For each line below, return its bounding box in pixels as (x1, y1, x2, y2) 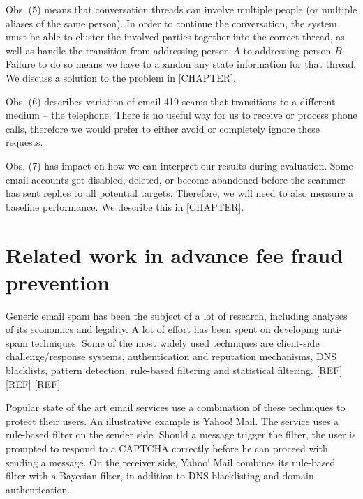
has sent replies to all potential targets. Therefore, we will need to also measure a (6, 186, 353, 200)
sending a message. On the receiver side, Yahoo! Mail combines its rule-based (6, 454, 336, 469)
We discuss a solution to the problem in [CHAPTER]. (6, 70, 236, 84)
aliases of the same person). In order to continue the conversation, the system (6, 15, 337, 30)
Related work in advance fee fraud (6, 240, 343, 269)
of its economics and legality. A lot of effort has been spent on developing (6, 322, 320, 336)
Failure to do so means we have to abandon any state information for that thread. (6, 57, 357, 71)
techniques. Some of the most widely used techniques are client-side (31, 335, 320, 350)
